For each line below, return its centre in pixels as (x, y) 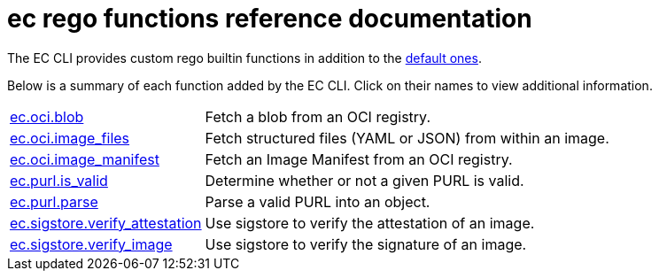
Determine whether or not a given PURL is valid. (364, 180)
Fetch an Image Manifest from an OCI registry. (359, 159)
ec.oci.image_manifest (85, 159)
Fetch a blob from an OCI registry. (318, 116)
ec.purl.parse (54, 201)
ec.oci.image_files (70, 138)
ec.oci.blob (47, 116)
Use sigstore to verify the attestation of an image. (370, 223)
